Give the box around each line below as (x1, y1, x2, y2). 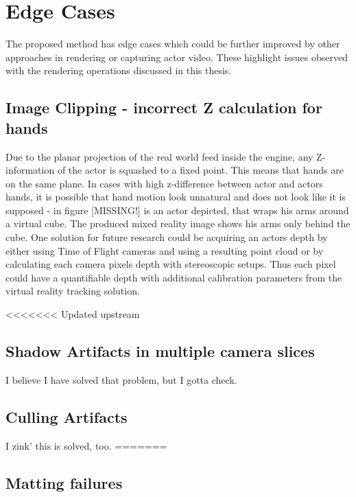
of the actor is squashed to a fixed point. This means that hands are (57, 163, 344, 177)
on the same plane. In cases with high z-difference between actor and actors (5, 176, 323, 190)
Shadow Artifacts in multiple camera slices (5, 340, 315, 362)
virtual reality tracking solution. (5, 284, 140, 298)
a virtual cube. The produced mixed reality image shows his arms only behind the (5, 216, 351, 231)
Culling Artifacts (5, 406, 128, 427)
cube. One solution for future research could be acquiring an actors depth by (5, 230, 328, 244)
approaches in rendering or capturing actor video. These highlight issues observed (5, 49, 348, 64)
